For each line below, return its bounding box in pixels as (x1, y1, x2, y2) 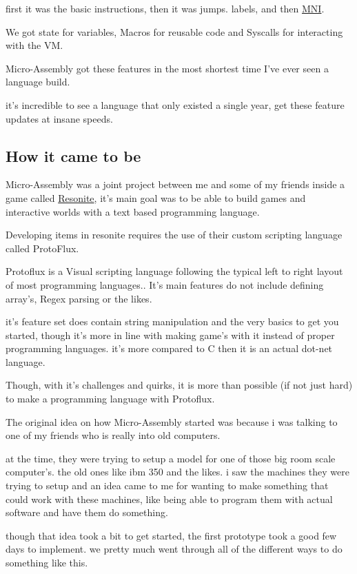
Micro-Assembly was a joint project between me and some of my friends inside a (6, 177, 345, 192)
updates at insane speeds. (6, 111, 113, 125)
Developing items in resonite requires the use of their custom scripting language (6, 227, 343, 242)
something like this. (6, 555, 88, 570)
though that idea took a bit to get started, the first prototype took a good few (6, 528, 337, 542)
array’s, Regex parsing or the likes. (6, 291, 152, 305)
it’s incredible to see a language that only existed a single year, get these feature (6, 97, 345, 112)
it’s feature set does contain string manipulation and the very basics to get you (6, 314, 339, 329)
